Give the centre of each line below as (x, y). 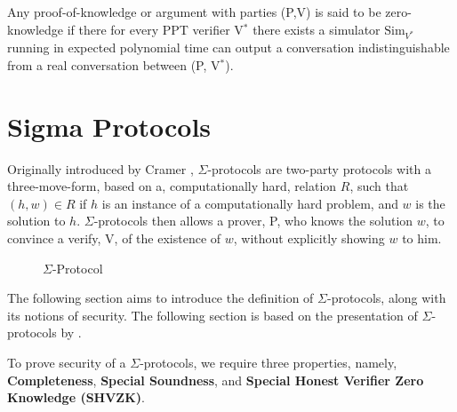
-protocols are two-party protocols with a (319, 168)
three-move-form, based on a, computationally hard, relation (172, 186)
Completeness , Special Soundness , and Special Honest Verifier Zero (216, 380)
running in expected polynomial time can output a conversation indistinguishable (228, 48)
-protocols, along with (386, 298)
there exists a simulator (317, 29)
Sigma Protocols (109, 126)
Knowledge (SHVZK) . (76, 397)
